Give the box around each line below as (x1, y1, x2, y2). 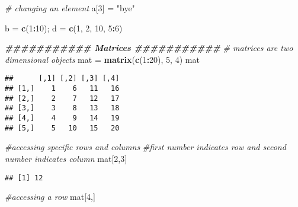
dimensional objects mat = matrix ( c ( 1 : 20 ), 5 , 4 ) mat (5, 53, 200, 65)
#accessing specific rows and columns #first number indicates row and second (5, 141, 286, 153)
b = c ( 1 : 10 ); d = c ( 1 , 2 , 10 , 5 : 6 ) (5, 21, 123, 34)
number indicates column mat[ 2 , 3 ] (5, 152, 127, 164)
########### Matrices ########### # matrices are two (5, 42, 293, 54)
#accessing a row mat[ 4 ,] (5, 190, 95, 203)
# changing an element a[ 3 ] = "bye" (5, 2, 135, 14)
